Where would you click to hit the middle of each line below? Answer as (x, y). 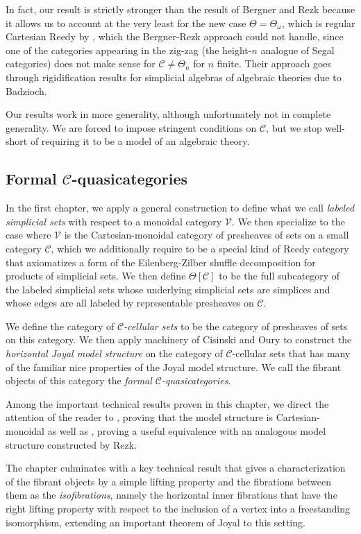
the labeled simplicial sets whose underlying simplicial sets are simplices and (168, 289)
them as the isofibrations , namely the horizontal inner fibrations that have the (171, 495)
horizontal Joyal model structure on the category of (114, 353)
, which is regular (319, 23)
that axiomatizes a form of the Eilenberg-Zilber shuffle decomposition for (161, 262)
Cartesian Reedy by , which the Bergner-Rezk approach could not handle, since (175, 36)
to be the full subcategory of (279, 276)
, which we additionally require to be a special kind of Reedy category (200, 248)
